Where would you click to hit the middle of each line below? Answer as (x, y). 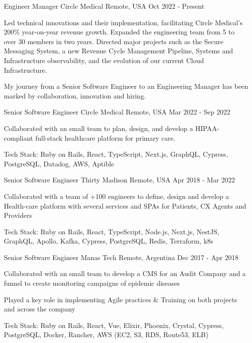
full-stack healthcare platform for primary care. (105, 138)
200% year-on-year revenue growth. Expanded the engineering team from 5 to (119, 32)
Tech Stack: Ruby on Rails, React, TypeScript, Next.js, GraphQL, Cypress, (116, 154)
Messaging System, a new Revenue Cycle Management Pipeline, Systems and (118, 51)
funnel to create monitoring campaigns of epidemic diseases (92, 283)
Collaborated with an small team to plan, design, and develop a (99, 128)
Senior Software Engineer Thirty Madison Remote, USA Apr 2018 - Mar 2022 (119, 180)
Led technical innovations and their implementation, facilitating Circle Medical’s (123, 22)
